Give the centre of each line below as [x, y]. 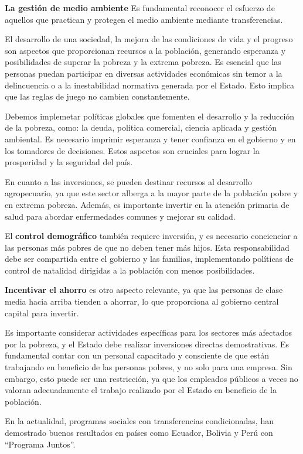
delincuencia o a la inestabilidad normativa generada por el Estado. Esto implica [149, 85]
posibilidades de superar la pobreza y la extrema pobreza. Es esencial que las [143, 62]
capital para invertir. [42, 313]
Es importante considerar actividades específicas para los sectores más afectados [148, 332]
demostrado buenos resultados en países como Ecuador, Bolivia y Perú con [139, 432]
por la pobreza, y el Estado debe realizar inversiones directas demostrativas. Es [147, 344]
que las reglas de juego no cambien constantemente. [97, 96]
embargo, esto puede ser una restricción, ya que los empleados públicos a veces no [151, 378]
